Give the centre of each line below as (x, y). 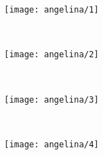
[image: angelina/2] (52, 55)
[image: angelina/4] (52, 144)
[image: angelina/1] (52, 10)
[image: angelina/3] (52, 99)
